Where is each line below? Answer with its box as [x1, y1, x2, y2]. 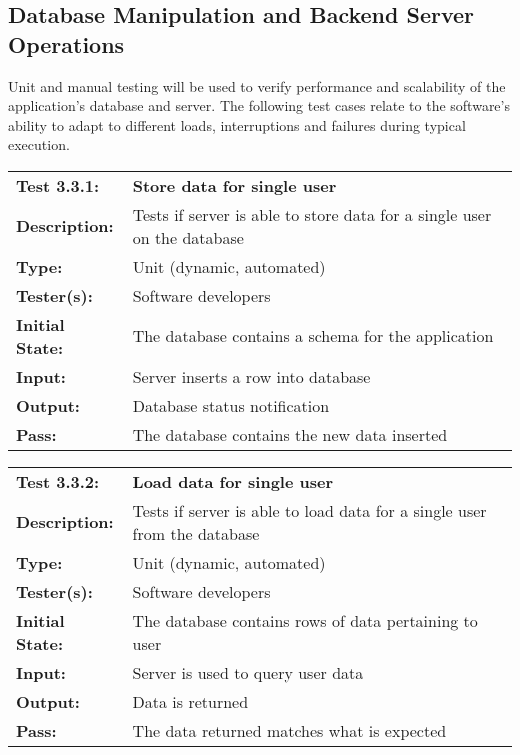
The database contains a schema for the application [132, 324, 494, 348]
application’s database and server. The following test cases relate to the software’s [8, 95, 510, 116]
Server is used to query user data [132, 660, 364, 684]
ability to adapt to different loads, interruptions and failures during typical [8, 114, 466, 135]
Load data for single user [132, 469, 334, 493]
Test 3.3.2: [16, 469, 100, 493]
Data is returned [132, 689, 249, 713]
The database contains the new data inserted [132, 422, 448, 446]
